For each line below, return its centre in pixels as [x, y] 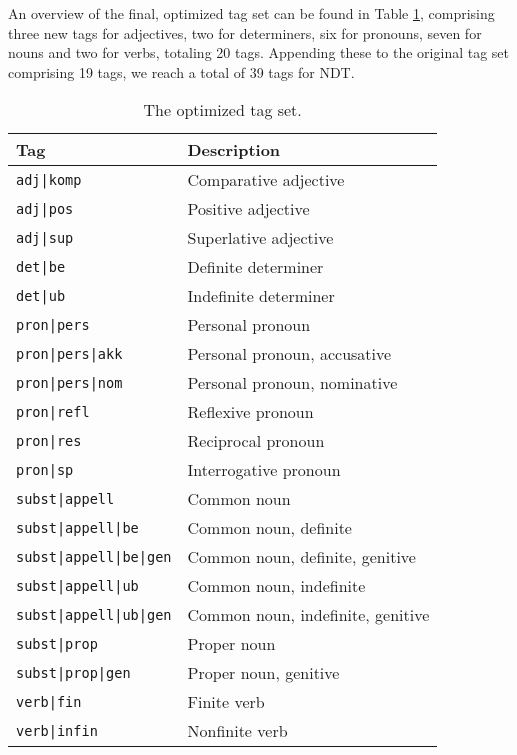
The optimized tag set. [222, 110]
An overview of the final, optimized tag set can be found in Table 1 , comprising [251, 13]
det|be [41, 266]
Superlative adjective [260, 238]
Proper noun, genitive [263, 673]
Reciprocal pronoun [256, 441]
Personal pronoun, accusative [289, 354]
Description [234, 150]
